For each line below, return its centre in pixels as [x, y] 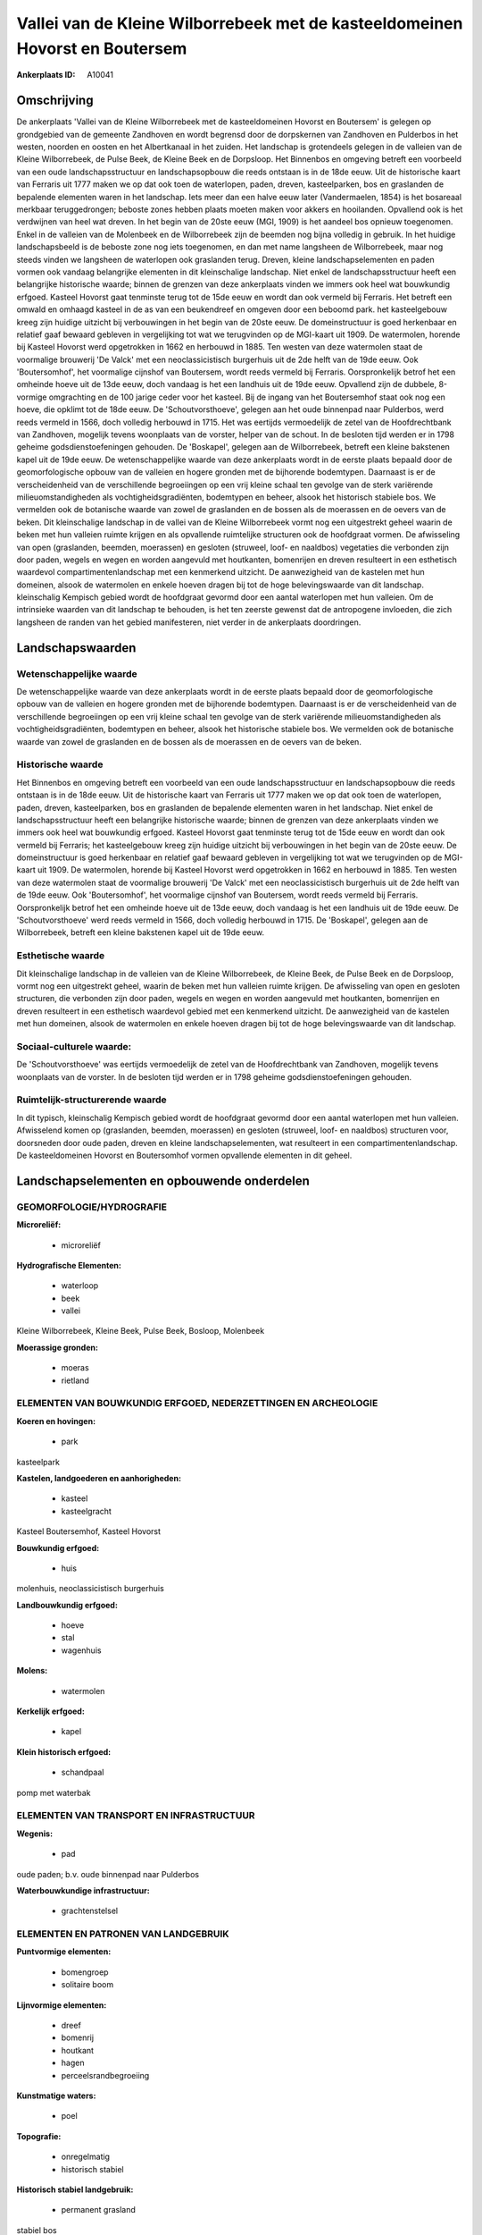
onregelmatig [86, 2157]
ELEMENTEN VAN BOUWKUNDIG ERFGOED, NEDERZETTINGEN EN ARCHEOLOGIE [197, 1404]
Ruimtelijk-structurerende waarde [91, 1100]
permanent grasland [98, 2210]
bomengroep [85, 1972]
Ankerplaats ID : [46, 75]
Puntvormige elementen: [64, 1952]
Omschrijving [55, 101]
